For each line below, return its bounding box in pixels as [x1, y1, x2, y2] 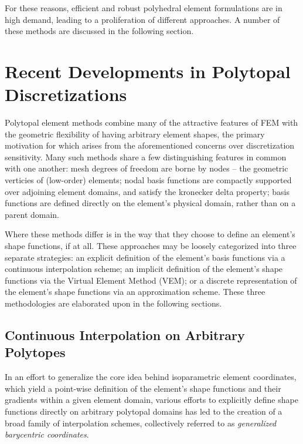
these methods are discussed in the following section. [5, 25, 194, 37]
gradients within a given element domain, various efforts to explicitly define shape [5, 393, 298, 406]
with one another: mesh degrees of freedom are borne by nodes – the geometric [5, 162, 288, 174]
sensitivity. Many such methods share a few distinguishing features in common [5, 150, 287, 163]
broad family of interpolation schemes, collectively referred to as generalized [5, 416, 277, 429]
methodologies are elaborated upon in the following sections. [5, 297, 222, 309]
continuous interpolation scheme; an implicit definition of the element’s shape [5, 263, 283, 275]
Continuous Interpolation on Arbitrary [5, 325, 245, 344]
